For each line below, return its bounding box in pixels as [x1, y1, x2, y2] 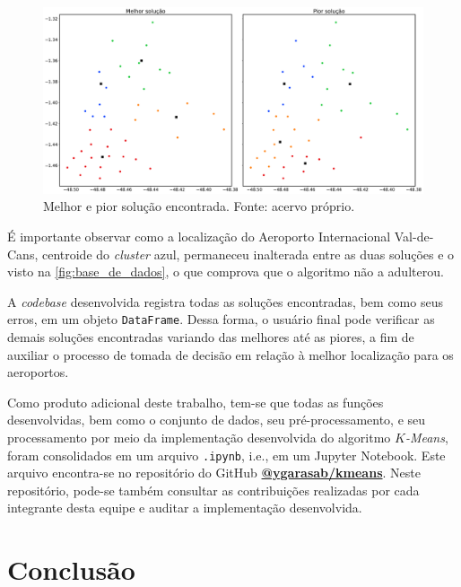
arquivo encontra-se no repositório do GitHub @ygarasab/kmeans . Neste [7, 463, 421, 482]
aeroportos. [7, 363, 69, 381]
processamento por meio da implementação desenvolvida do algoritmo [7, 428, 391, 447]
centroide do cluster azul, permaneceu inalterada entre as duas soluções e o [41, 244, 455, 263]
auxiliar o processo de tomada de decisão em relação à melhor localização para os [7, 345, 454, 364]
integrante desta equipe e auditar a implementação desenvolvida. [7, 498, 362, 517]
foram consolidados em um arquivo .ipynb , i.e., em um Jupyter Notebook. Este [7, 445, 446, 464]
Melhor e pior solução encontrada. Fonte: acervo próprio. [43, 197, 355, 215]
